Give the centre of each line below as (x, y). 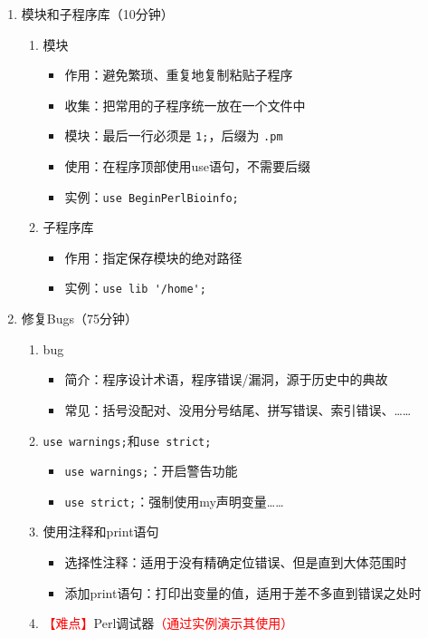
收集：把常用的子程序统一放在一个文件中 (185, 105)
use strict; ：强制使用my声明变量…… (174, 501)
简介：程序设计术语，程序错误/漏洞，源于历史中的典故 (226, 379)
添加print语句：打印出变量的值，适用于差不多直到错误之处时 (243, 592)
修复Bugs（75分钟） (80, 319)
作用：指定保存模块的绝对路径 (153, 257)
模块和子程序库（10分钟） (97, 14)
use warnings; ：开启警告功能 (151, 471)
